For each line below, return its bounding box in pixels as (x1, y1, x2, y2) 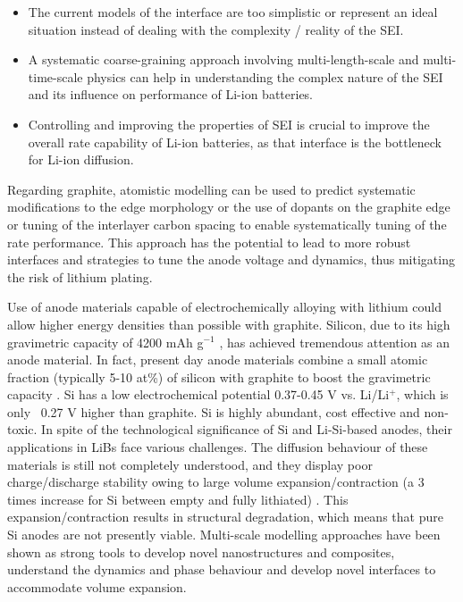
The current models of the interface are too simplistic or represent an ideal (28, 3, 438, 21)
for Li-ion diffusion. (28, 150, 134, 169)
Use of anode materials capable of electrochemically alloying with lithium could (7, 297, 442, 316)
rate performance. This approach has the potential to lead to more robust (7, 232, 411, 251)
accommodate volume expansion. (7, 577, 187, 596)
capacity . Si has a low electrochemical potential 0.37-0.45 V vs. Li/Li (7, 385, 390, 404)
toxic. (7, 420, 38, 439)
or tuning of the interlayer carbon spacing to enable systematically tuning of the (7, 214, 447, 233)
